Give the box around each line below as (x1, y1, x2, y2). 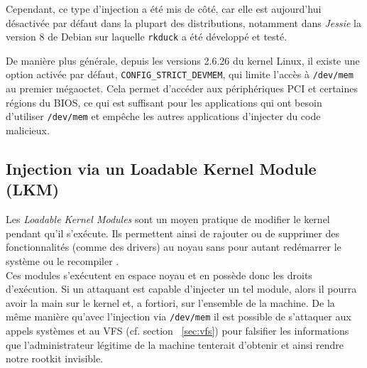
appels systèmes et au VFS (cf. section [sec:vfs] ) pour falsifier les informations (6, 323, 349, 337)
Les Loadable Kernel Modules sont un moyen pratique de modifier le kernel (6, 212, 330, 227)
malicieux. (6, 122, 50, 137)
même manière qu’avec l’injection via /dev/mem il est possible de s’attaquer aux (6, 309, 351, 324)
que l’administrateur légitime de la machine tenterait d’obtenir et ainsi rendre (6, 337, 344, 352)
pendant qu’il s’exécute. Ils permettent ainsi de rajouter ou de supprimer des (6, 225, 339, 240)
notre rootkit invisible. (6, 351, 104, 366)
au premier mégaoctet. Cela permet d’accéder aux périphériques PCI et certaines (6, 81, 358, 96)
